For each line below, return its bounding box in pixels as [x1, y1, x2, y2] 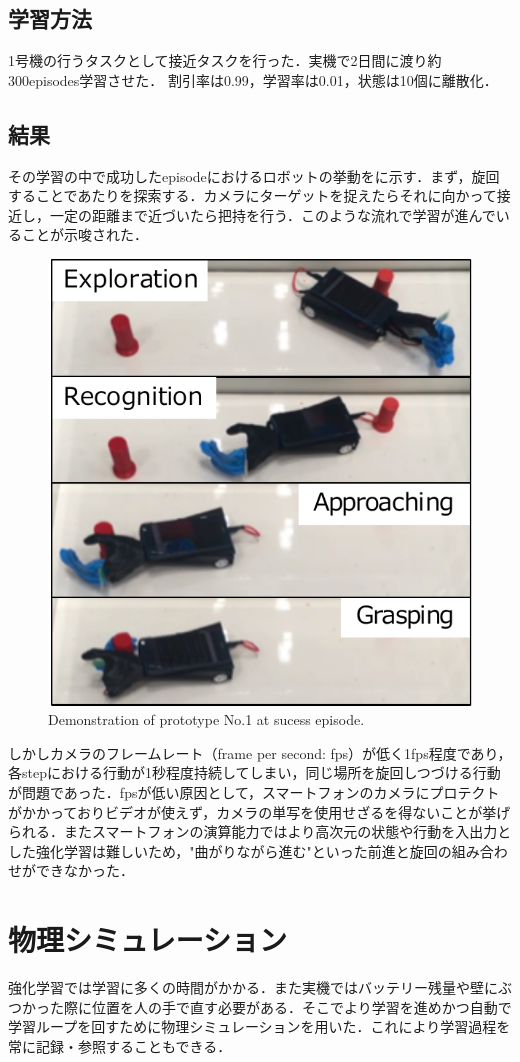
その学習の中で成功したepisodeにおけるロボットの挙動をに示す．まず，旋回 [8, 165, 500, 186]
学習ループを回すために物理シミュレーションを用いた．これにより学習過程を [8, 1016, 511, 1037]
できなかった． [35, 860, 134, 881]
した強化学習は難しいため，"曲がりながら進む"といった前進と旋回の [8, 840, 452, 861]
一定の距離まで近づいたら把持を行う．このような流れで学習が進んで [49, 204, 496, 225]
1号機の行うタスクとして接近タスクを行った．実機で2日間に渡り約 [8, 50, 442, 71]
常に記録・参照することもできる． [8, 1035, 232, 1056]
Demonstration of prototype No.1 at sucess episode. [48, 709, 365, 730]
